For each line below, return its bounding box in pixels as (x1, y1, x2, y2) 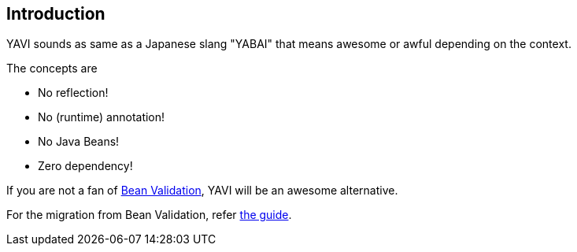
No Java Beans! (38, 135, 120, 149)
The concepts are (6, 61, 98, 76)
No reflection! (38, 86, 109, 100)
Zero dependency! (38, 159, 133, 173)
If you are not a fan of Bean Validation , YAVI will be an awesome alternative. (6, 183, 398, 198)
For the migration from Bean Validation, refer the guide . (6, 208, 292, 222)
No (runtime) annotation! (38, 110, 165, 124)
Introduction (6, 4, 105, 24)
